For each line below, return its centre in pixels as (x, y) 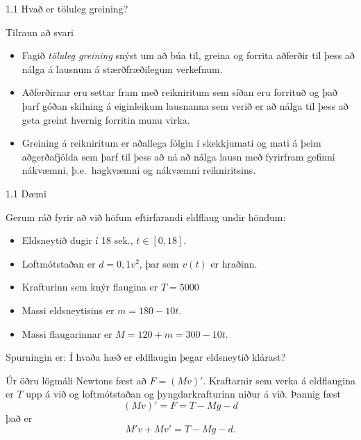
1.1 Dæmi (26, 193)
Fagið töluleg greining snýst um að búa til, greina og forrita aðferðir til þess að (188, 55)
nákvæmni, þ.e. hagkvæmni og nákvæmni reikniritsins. (139, 170)
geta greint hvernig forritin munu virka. (106, 119)
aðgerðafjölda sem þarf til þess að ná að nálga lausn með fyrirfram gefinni (178, 156)
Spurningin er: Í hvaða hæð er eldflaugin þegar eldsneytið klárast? (146, 357)
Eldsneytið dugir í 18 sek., (77, 240)
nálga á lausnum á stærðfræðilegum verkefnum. (122, 68)
